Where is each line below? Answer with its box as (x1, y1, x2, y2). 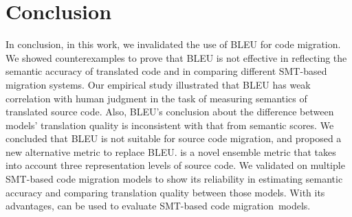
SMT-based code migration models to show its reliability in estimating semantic (5, 172, 343, 186)
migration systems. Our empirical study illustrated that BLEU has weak (5, 77, 311, 91)
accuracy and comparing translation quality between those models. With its (5, 185, 325, 199)
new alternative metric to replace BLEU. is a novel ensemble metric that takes (5, 144, 336, 159)
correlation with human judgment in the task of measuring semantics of (5, 91, 307, 105)
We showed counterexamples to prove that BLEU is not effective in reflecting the (5, 50, 347, 65)
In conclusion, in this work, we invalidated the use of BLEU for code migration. (5, 37, 341, 52)
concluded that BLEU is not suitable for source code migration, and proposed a (5, 131, 342, 146)
